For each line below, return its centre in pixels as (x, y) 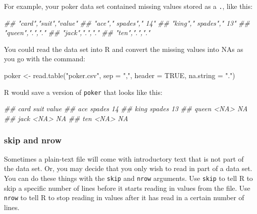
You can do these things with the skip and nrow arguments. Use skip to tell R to (128, 178)
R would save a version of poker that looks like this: (83, 92)
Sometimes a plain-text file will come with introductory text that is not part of (124, 158)
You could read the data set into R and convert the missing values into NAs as (124, 49)
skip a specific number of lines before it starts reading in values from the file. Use (127, 188)
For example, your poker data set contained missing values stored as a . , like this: (128, 6)
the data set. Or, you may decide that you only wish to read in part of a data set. (128, 168)
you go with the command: (45, 59)
